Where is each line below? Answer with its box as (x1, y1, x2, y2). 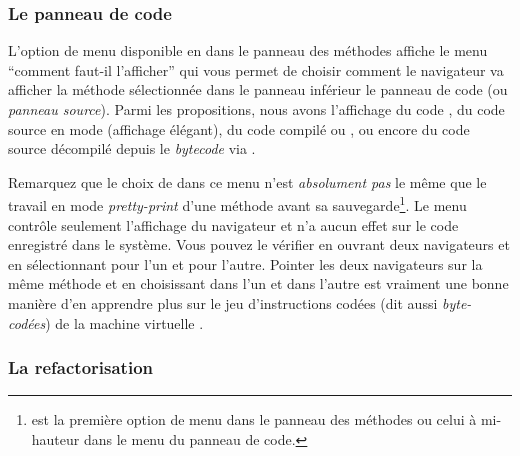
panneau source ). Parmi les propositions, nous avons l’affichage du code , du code (8, 99, 505, 119)
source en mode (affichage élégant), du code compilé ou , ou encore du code (8, 118, 470, 139)
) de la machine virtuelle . (45, 312, 204, 333)
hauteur (31, 429, 80, 449)
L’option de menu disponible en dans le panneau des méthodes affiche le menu (8, 40, 488, 61)
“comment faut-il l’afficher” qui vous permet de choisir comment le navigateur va (8, 59, 504, 80)
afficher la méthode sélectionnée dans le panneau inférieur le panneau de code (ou (8, 79, 508, 100)
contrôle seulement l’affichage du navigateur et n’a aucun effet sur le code (8, 214, 459, 235)
